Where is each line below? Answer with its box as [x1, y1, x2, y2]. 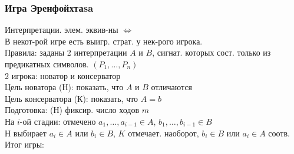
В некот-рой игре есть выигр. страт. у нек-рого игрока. [5, 35, 203, 47]
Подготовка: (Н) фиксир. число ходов [5, 104, 140, 116]
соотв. [268, 126, 290, 139]
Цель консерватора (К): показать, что [5, 92, 138, 104]
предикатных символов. [5, 58, 89, 70]
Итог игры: [5, 138, 44, 150]
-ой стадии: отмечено [19, 115, 96, 127]
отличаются [151, 81, 193, 93]
